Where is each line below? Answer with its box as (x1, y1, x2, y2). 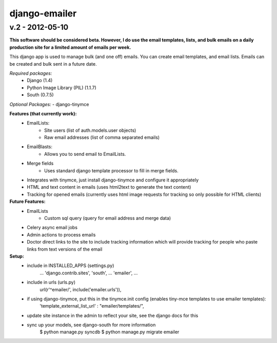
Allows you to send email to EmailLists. (44, 151, 126, 157)
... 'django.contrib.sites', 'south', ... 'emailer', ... (39, 270, 138, 276)
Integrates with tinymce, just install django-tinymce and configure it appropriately (27, 177, 199, 183)
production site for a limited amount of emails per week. (9, 44, 131, 50)
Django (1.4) (27, 77, 53, 84)
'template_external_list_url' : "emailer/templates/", (39, 303, 145, 309)
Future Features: (9, 198, 46, 205)
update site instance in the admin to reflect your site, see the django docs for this (27, 312, 199, 318)
